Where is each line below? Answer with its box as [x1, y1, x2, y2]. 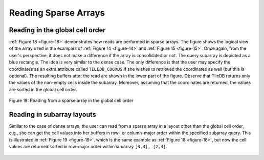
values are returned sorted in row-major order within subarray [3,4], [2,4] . [9, 144, 167, 150]
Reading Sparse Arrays [9, 7, 105, 18]
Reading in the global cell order [9, 26, 106, 34]
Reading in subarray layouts [9, 110, 96, 119]
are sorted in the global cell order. [9, 86, 77, 92]
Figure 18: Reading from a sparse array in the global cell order [9, 98, 134, 103]
